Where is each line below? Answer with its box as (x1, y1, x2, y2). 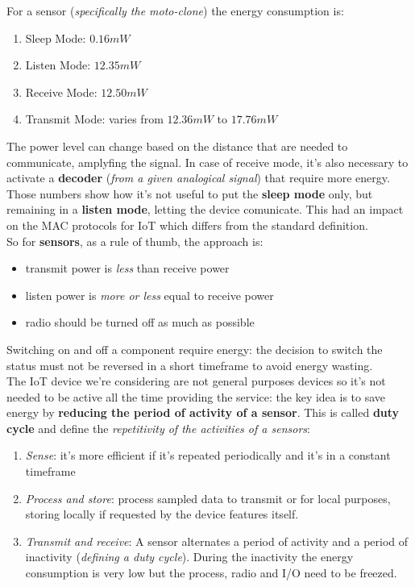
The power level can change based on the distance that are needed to (6, 137, 348, 154)
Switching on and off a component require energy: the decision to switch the (6, 340, 383, 357)
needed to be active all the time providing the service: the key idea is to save (6, 388, 386, 405)
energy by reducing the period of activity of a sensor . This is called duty (6, 404, 400, 421)
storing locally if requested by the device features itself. (25, 506, 299, 522)
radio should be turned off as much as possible (25, 314, 255, 331)
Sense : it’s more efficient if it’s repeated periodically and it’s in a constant (25, 447, 391, 464)
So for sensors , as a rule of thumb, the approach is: (6, 232, 264, 249)
